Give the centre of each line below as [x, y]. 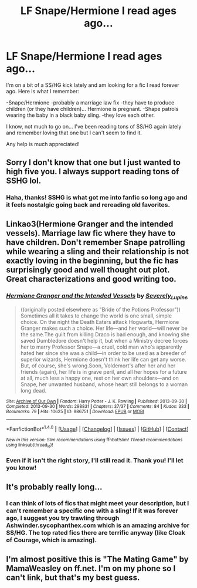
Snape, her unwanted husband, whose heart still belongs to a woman [104, 384]
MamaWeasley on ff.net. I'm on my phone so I [91, 568]
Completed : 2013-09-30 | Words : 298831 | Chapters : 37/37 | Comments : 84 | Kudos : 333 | [98, 407]
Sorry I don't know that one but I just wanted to [93, 163]
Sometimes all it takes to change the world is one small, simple [96, 316]
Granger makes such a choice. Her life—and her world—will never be [104, 328]
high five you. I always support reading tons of [93, 172]
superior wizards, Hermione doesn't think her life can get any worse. [103, 360]
